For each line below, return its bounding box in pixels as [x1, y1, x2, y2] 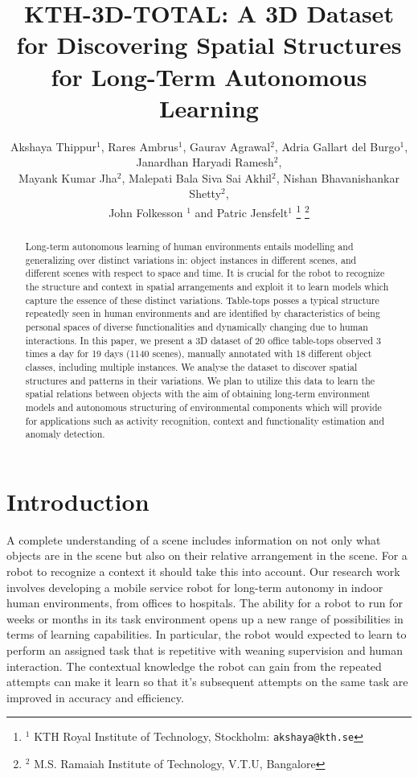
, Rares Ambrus [100, 138, 178, 154]
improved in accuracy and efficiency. [6, 689, 184, 705]
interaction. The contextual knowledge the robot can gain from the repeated [6, 657, 382, 674]
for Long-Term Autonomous [51, 60, 367, 92]
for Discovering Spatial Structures [16, 28, 402, 61]
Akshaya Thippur [10, 138, 97, 154]
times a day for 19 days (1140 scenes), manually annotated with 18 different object [25, 347, 372, 360]
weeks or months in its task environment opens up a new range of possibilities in [6, 610, 404, 627]
